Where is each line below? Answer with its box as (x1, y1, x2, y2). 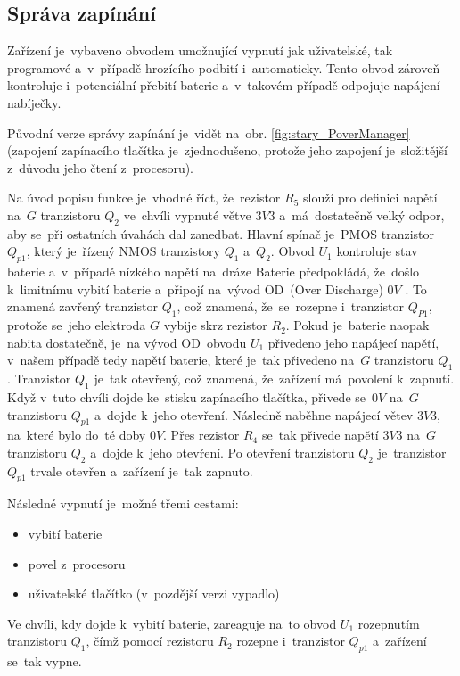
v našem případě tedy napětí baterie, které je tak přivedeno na (7, 350, 355, 369)
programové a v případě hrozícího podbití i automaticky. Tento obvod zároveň (7, 58, 440, 77)
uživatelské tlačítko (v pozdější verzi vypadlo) (28, 584, 280, 603)
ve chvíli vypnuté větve (123, 205, 251, 224)
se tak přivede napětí (261, 425, 379, 444)
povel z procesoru (28, 554, 126, 573)
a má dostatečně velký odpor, (279, 205, 445, 224)
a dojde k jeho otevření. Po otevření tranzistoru (90, 442, 355, 461)
